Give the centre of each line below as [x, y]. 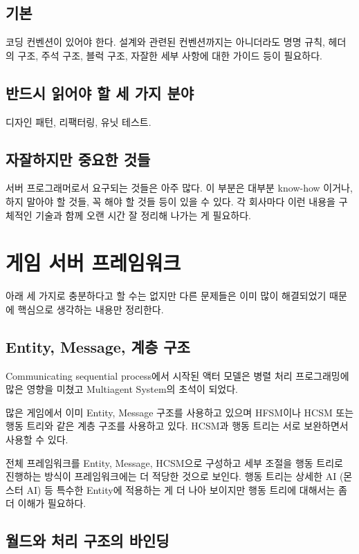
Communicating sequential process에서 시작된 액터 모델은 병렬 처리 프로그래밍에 [177, 375]
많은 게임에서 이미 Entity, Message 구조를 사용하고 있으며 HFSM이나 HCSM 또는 [180, 412]
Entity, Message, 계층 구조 [98, 346]
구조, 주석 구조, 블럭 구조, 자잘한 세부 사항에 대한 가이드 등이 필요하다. [170, 55]
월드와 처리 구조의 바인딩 [88, 541]
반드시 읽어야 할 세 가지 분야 [100, 92]
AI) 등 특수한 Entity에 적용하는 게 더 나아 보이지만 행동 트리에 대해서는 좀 [187, 489]
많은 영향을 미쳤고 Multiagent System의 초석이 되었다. [122, 389]
